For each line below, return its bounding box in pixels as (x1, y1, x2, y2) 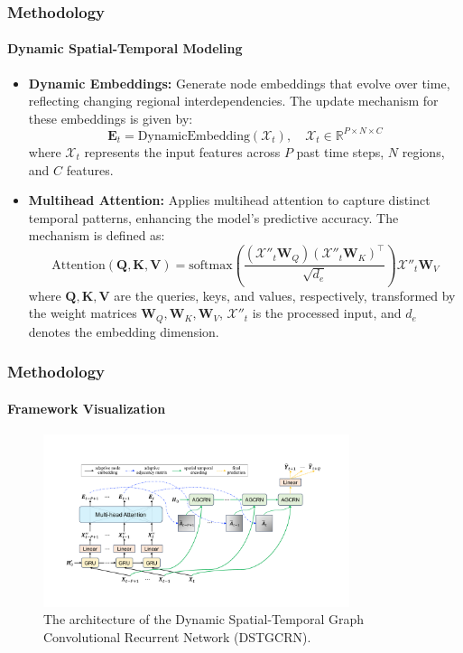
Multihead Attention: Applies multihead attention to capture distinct (28, 191, 431, 210)
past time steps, (296, 142, 384, 161)
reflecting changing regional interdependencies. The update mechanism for (28, 91, 439, 110)
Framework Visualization (7, 398, 166, 417)
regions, (402, 142, 445, 161)
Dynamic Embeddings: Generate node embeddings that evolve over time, (28, 73, 450, 92)
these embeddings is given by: (28, 108, 193, 127)
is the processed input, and (252, 303, 402, 322)
